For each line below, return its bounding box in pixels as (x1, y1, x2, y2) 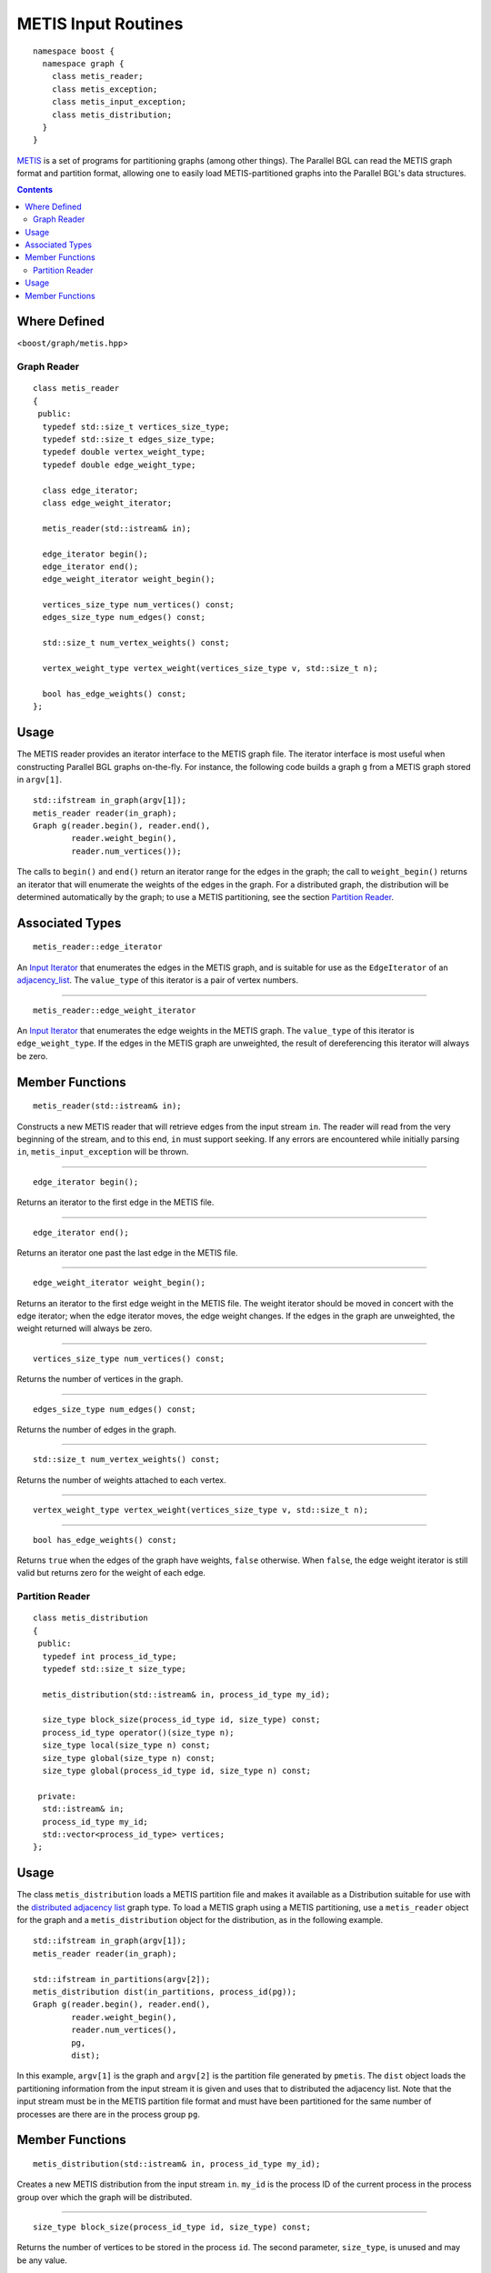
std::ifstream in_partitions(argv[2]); (33, 1974, 211, 1984)
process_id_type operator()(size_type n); (42, 1727, 235, 1737)
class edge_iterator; (42, 485, 139, 496)
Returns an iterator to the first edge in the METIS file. (16, 1197, 215, 1208)
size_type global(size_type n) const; (42, 1753, 215, 1763)
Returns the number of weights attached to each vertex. (16, 1474, 226, 1486)
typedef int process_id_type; (42, 1651, 177, 1661)
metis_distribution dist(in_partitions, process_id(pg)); (33, 1987, 297, 1997)
